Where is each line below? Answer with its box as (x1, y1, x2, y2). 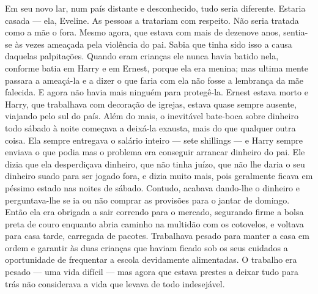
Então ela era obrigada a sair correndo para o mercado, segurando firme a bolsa (5, 205, 304, 218)
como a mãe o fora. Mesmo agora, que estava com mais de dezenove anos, (5, 26, 281, 39)
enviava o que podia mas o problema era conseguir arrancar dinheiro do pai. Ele (5, 145, 305, 158)
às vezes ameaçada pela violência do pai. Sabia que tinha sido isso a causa (15, 37, 292, 50)
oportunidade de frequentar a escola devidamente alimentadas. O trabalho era (5, 253, 297, 266)
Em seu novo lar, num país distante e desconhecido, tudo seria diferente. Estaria (5, 2, 306, 14)
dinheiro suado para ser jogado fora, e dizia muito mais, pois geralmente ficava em (5, 169, 313, 182)
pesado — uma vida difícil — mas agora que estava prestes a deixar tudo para (5, 265, 299, 278)
